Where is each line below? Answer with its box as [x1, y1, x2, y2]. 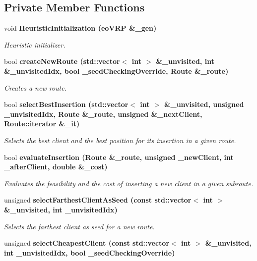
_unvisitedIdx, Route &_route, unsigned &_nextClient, [4, 108, 202, 119]
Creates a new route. [4, 82, 66, 93]
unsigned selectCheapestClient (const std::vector [4, 238, 170, 248]
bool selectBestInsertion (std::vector [4, 99, 128, 109]
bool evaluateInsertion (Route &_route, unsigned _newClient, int [4, 152, 234, 162]
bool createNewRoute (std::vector [4, 56, 120, 66]
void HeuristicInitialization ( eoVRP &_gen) [4, 23, 157, 33]
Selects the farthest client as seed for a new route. [4, 221, 155, 231]
